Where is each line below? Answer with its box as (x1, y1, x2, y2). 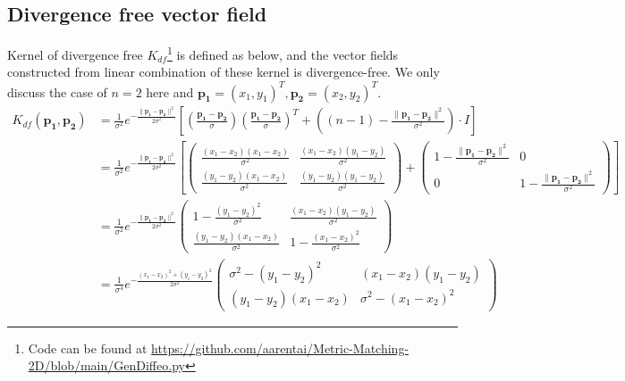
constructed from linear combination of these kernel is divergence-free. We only (7, 62, 440, 81)
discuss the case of (7, 82, 107, 101)
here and (146, 82, 194, 101)
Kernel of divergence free (7, 45, 143, 63)
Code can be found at (28, 338, 148, 357)
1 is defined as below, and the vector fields (167, 43, 399, 63)
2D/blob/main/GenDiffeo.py (28, 356, 185, 375)
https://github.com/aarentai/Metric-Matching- (151, 338, 410, 357)
